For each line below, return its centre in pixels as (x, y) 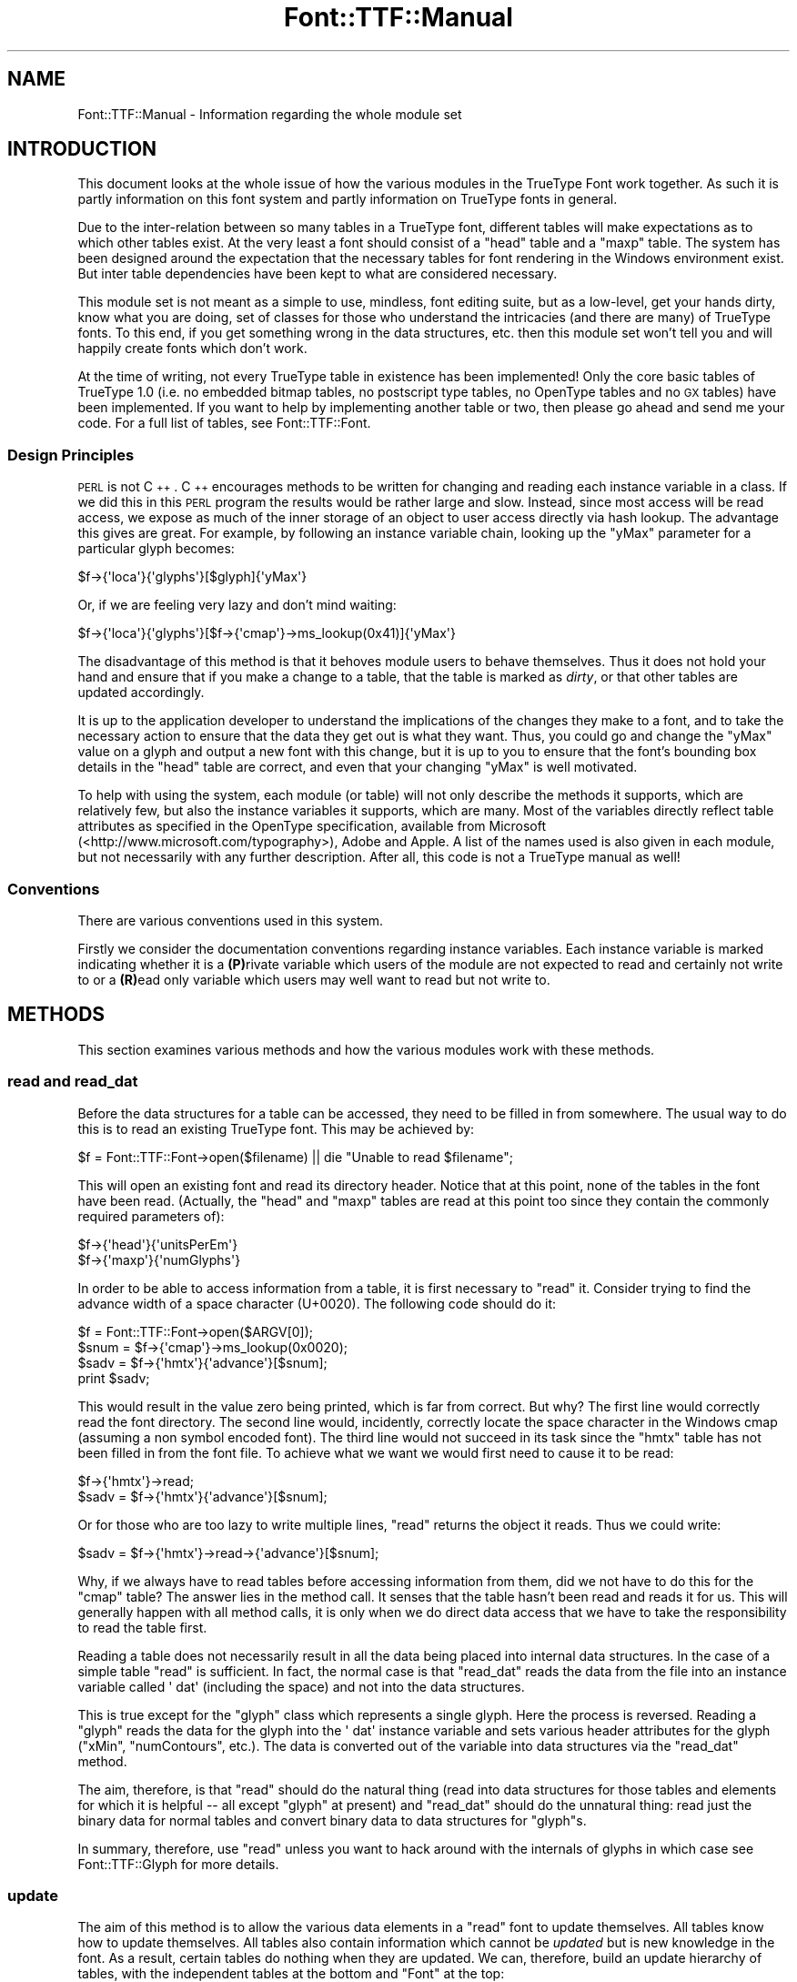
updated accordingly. (141, 693)
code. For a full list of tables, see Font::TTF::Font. (224, 423)
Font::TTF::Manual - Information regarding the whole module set (270, 114)
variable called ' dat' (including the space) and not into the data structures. (301, 1686)
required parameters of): (151, 1216)
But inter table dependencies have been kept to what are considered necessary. (318, 274)
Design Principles (71, 455)
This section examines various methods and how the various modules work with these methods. (366, 1049)
